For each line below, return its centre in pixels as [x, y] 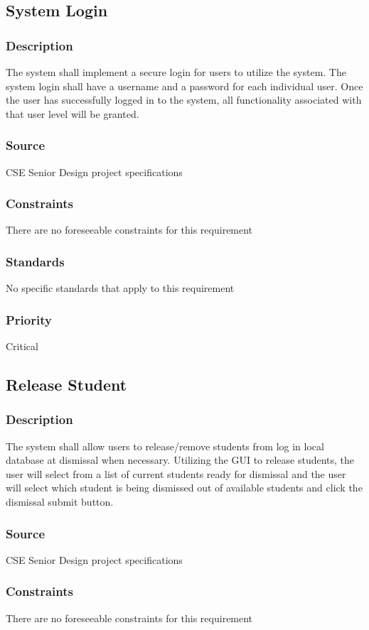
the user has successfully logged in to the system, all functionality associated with [184, 100]
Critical [22, 346]
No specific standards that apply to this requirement [120, 288]
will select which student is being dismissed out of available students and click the [184, 488]
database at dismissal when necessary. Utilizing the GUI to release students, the [180, 460]
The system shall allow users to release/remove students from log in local [165, 446]
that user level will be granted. [73, 113]
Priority [29, 319]
